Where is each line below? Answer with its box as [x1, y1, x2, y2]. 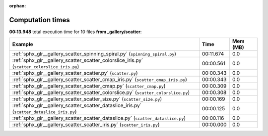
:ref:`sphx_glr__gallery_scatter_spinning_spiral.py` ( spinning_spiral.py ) [12, 50, 176, 57]
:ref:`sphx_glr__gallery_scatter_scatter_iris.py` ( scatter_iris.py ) [12, 121, 160, 128]
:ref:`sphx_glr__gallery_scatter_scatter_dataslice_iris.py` [12, 102, 141, 109]
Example [12, 41, 33, 48]
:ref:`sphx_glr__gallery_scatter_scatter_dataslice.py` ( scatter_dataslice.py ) [12, 115, 186, 122]
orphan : [9, 3, 26, 8]
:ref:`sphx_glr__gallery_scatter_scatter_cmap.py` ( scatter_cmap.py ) [12, 83, 166, 90]
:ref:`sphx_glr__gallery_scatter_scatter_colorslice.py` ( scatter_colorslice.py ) [12, 89, 190, 96]
